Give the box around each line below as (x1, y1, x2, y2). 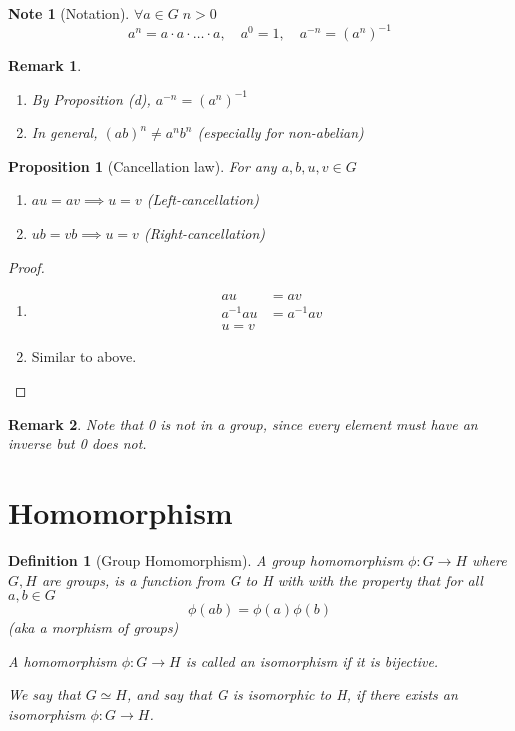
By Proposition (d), (31, 88, 151, 109)
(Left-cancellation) (146, 189, 259, 210)
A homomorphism (8, 650, 117, 671)
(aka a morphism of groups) (8, 617, 179, 638)
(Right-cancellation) (143, 223, 266, 244)
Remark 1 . (8, 55, 82, 76)
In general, (31, 122, 98, 143)
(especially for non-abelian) (197, 122, 364, 143)
